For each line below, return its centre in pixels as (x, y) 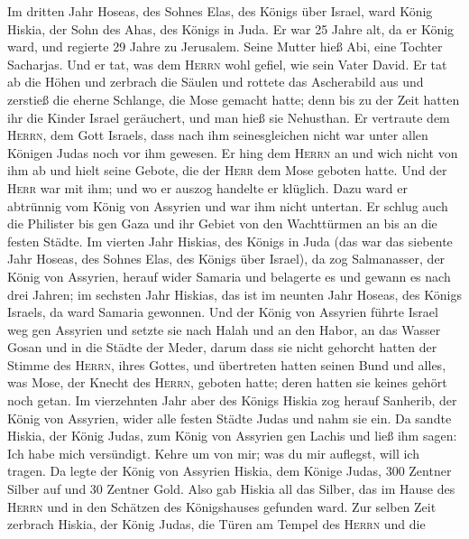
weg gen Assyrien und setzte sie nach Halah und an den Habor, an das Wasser (224, 329)
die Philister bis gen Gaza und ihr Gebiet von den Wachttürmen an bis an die (222, 223)
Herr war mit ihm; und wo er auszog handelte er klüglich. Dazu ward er (207, 187)
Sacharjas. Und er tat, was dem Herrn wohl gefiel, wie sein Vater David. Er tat (227, 64)
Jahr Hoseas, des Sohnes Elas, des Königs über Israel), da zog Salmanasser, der (226, 259)
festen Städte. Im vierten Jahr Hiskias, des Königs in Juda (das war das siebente (230, 241)
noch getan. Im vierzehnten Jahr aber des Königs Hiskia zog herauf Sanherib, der (232, 400)
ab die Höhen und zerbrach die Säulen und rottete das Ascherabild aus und (216, 82)
